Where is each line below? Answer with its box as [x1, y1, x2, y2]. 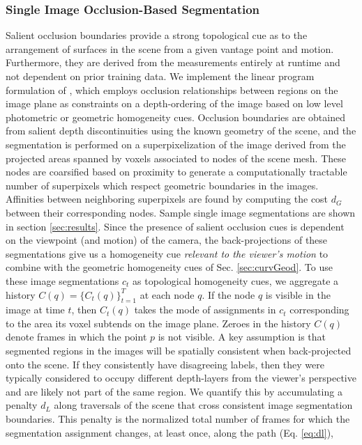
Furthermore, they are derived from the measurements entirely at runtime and [6, 55, 340, 70]
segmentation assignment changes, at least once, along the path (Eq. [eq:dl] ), [6, 425, 333, 439]
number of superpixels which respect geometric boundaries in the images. [6, 178, 319, 192]
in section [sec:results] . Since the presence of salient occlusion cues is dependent [6, 219, 345, 233]
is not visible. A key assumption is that [158, 329, 326, 344]
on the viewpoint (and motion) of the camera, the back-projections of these [6, 233, 328, 247]
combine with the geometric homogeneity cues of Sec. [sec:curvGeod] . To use [6, 260, 333, 274]
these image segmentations [6, 273, 119, 288]
